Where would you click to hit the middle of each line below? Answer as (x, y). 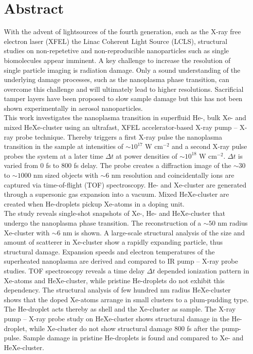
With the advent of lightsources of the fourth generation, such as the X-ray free (123, 31)
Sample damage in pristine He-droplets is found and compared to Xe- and (133, 338)
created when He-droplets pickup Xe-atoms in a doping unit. (94, 203)
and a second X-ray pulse (209, 146)
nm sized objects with (66, 175)
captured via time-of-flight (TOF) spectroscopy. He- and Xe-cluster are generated (125, 184)
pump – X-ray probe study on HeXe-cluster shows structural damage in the (117, 318)
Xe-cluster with (27, 232)
